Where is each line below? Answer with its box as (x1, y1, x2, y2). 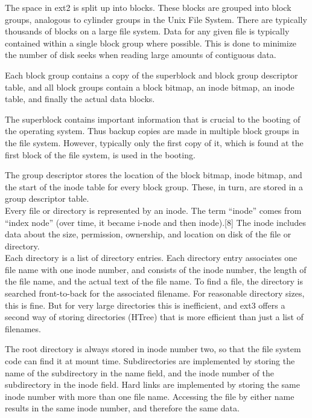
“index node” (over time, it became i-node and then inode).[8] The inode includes (5, 216, 307, 228)
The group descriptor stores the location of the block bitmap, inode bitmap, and (5, 169, 302, 181)
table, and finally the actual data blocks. (5, 92, 155, 105)
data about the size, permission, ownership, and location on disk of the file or (5, 228, 291, 240)
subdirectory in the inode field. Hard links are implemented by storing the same (5, 378, 300, 391)
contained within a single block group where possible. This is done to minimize (5, 36, 297, 49)
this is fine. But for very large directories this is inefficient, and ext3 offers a (5, 298, 285, 311)
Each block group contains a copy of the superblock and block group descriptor (5, 68, 298, 81)
